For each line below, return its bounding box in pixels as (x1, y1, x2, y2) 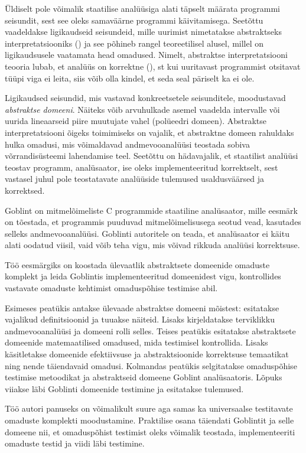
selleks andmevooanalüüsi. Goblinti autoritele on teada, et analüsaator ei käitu (5, 227, 289, 239)
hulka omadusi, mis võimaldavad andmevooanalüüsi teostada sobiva (5, 138, 250, 150)
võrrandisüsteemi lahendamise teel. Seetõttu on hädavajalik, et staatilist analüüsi (5, 149, 298, 162)
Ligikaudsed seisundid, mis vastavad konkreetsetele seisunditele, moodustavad (5, 92, 286, 104)
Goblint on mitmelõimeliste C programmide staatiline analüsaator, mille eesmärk (5, 204, 298, 216)
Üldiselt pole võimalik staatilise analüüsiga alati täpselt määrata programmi (5, 2, 281, 14)
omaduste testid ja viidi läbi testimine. (5, 437, 145, 449)
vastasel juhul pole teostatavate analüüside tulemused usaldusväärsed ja (5, 172, 264, 185)
